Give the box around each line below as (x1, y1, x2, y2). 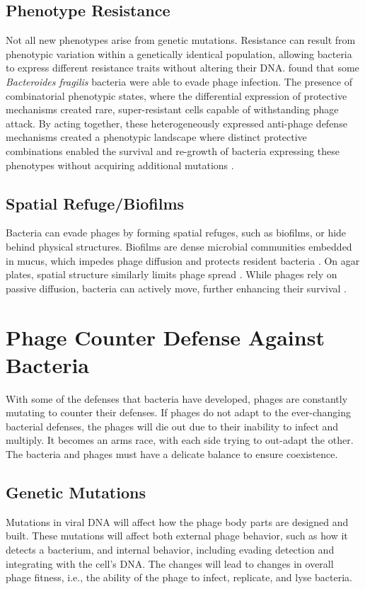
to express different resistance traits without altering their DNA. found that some (6, 60, 359, 75)
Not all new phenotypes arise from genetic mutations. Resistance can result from (6, 33, 356, 47)
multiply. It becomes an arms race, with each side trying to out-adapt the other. (6, 433, 354, 447)
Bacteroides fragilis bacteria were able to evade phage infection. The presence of (6, 74, 352, 88)
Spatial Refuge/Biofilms (6, 192, 185, 214)
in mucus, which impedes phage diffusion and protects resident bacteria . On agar (6, 253, 360, 268)
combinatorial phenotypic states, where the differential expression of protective (6, 88, 347, 103)
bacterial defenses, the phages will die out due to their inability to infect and (6, 418, 339, 433)
